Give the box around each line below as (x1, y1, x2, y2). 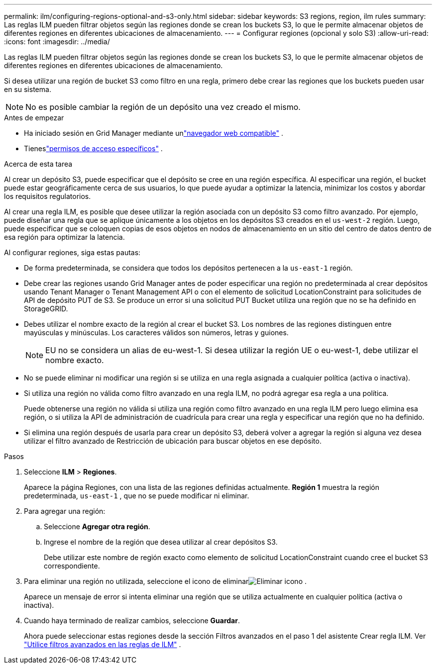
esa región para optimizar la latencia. (4, 233, 125, 241)
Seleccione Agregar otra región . (44, 522, 150, 531)
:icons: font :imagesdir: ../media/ (4, 37, 110, 46)
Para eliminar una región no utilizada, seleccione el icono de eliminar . (24, 577, 307, 585)
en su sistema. (4, 85, 51, 94)
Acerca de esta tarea (4, 160, 73, 168)
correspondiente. (44, 562, 100, 570)
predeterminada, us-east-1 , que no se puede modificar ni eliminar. (24, 491, 249, 500)
